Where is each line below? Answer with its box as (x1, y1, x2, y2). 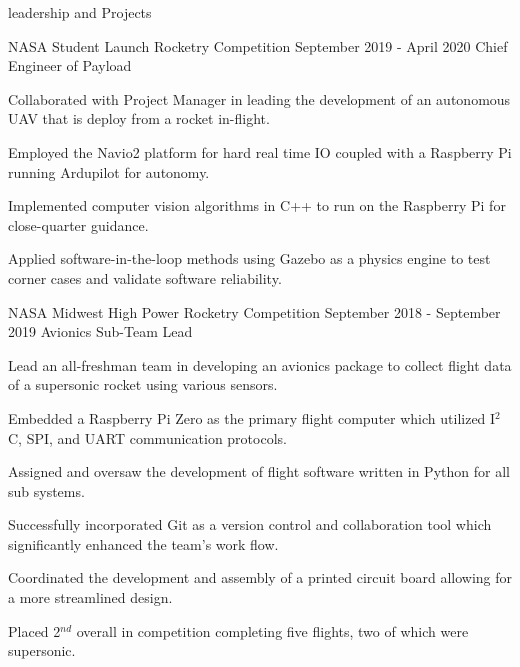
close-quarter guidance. (8, 214, 149, 235)
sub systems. (8, 480, 85, 501)
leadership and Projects (8, 2, 152, 22)
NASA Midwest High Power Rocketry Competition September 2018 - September (8, 301, 501, 322)
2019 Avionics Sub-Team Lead (8, 321, 193, 342)
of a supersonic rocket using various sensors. (8, 374, 278, 395)
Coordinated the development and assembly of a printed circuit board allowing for (8, 567, 512, 588)
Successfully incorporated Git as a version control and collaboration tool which (8, 514, 492, 535)
